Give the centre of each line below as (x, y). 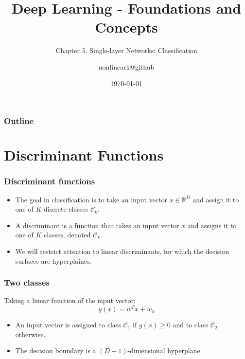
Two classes (27, 282)
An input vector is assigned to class (68, 325)
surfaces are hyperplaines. (53, 260)
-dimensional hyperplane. (165, 350)
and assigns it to (212, 225)
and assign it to (216, 199)
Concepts (126, 27)
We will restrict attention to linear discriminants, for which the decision (122, 251)
